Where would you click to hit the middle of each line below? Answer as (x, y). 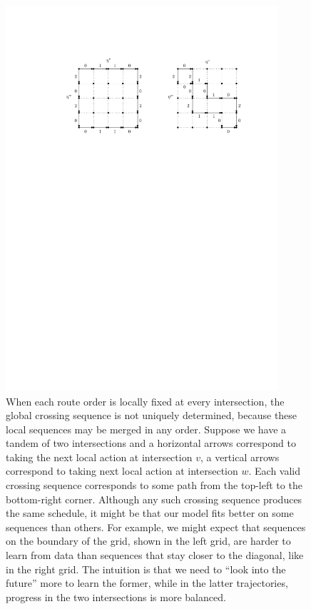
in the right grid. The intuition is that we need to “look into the (146, 569)
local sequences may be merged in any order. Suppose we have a (146, 429)
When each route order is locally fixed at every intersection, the (145, 401)
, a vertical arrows (240, 457)
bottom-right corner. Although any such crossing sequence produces (154, 499)
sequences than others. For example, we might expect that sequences (156, 527)
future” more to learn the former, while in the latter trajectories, (147, 583)
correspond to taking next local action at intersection (122, 471)
